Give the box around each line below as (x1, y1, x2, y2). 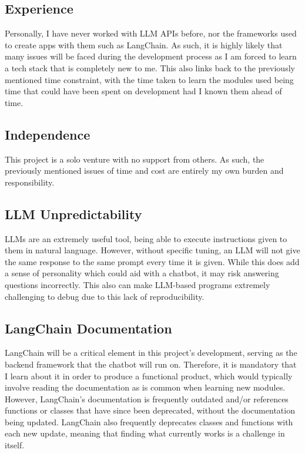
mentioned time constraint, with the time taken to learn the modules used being (5, 73, 294, 85)
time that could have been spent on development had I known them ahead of (5, 85, 282, 97)
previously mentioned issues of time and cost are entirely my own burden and (5, 164, 284, 177)
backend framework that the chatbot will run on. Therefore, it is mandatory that (5, 358, 297, 370)
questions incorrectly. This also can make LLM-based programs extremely (5, 278, 270, 290)
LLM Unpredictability (5, 204, 142, 223)
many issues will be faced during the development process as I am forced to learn (5, 50, 297, 62)
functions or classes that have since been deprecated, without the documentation (5, 404, 295, 416)
